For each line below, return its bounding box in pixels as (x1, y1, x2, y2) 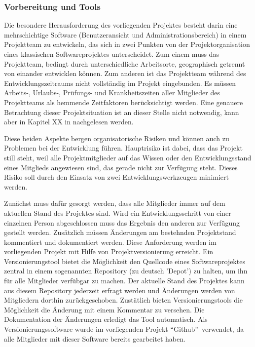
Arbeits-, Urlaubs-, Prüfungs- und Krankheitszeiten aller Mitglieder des (4, 87, 220, 98)
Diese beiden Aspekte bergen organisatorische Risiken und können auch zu (4, 133, 229, 143)
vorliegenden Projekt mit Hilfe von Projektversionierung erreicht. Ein (4, 246, 214, 257)
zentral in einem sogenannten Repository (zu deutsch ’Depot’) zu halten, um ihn (4, 266, 248, 276)
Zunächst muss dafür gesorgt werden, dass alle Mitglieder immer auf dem (4, 198, 225, 208)
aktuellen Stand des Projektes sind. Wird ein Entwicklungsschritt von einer (4, 207, 231, 218)
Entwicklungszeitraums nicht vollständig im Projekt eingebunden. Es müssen (4, 77, 236, 88)
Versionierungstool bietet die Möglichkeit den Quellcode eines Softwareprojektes (4, 256, 245, 266)
